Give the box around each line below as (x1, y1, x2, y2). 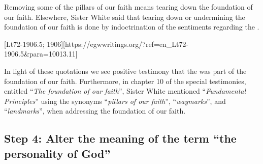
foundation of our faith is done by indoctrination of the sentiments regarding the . (4, 21, 259, 32)
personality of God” (4, 145, 111, 161)
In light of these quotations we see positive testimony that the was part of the (4, 65, 247, 76)
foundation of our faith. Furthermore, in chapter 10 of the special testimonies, (4, 75, 246, 86)
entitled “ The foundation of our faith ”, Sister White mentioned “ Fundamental (4, 86, 246, 96)
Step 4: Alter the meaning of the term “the (4, 130, 237, 146)
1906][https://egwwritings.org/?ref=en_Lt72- (47, 38, 189, 49)
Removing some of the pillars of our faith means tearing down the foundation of (4, 2, 253, 12)
